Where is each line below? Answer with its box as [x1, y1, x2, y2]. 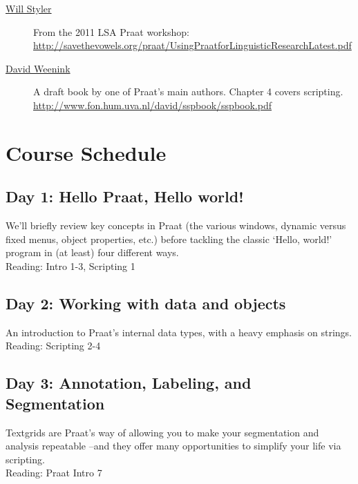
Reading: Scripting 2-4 [6, 338, 101, 353]
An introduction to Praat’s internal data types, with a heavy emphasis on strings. [6, 325, 352, 339]
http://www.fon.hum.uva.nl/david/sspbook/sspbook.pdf [33, 97, 272, 112]
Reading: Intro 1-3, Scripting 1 [6, 258, 135, 273]
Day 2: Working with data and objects [6, 292, 286, 313]
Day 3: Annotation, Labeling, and [6, 372, 252, 394]
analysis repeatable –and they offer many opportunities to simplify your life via [6, 438, 341, 453]
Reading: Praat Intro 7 [6, 465, 102, 480]
